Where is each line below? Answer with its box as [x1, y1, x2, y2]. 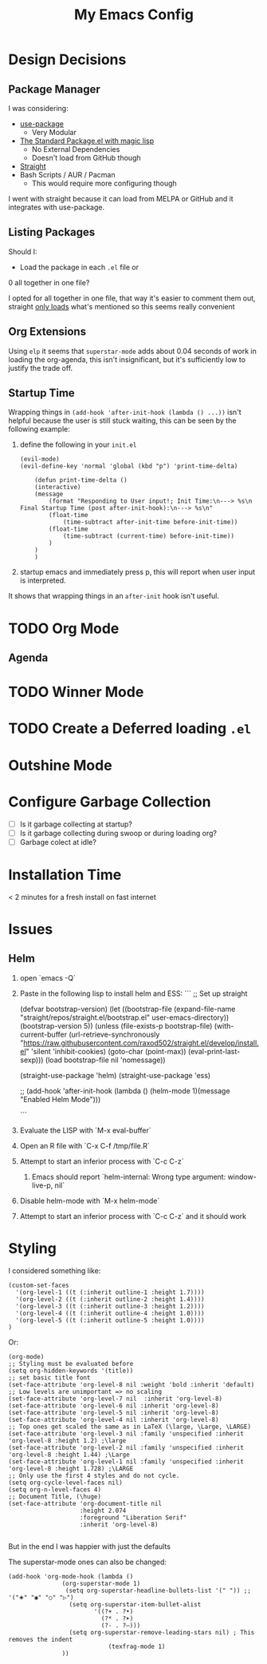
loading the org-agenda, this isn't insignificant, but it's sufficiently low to [8, 354, 245, 364]
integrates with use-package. [8, 202, 105, 212]
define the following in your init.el [19, 440, 137, 449]
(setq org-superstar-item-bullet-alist [69, 1600, 202, 1608]
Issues [8, 920, 53, 938]
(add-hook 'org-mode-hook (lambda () [8, 1572, 134, 1580]
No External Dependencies [31, 145, 120, 153]
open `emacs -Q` [19, 973, 76, 982]
